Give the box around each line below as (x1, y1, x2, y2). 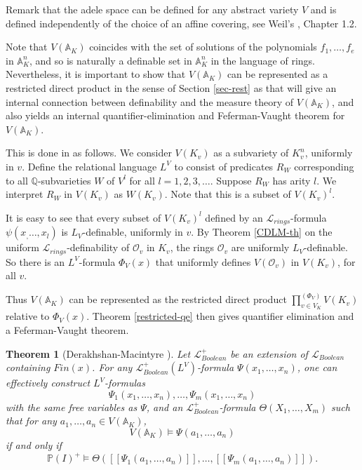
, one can (297, 360, 337, 375)
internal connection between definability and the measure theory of (6, 94, 294, 109)
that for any (6, 413, 57, 428)
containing (6, 360, 51, 375)
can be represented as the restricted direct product (69, 292, 287, 307)
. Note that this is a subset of (164, 187, 291, 201)
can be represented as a (227, 67, 328, 81)
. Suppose (210, 173, 252, 187)
